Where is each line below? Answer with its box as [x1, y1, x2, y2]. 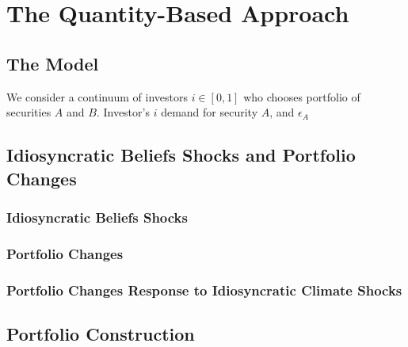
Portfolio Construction [6, 321, 195, 345]
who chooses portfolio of [243, 88, 360, 105]
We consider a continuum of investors [6, 88, 188, 105]
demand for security [161, 104, 258, 120]
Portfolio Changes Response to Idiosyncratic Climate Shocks [6, 280, 402, 299]
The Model [6, 51, 99, 75]
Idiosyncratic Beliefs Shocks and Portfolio [6, 143, 356, 167]
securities [6, 104, 51, 120]
